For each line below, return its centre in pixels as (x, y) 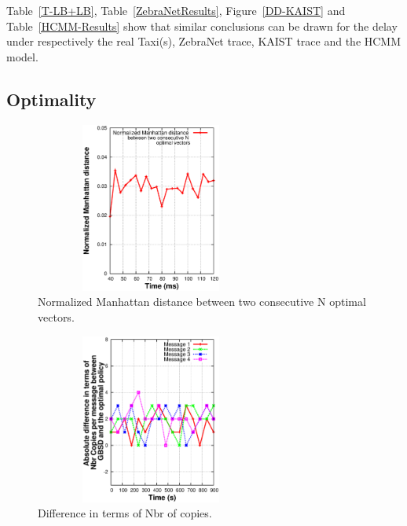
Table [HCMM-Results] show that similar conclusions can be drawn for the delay (202, 26)
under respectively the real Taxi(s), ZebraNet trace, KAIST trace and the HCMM (204, 41)
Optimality (51, 99)
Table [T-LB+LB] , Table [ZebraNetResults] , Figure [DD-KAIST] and (176, 10)
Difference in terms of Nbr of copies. (125, 513)
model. (22, 56)
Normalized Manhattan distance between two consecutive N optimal (202, 302)
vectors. (56, 316)
